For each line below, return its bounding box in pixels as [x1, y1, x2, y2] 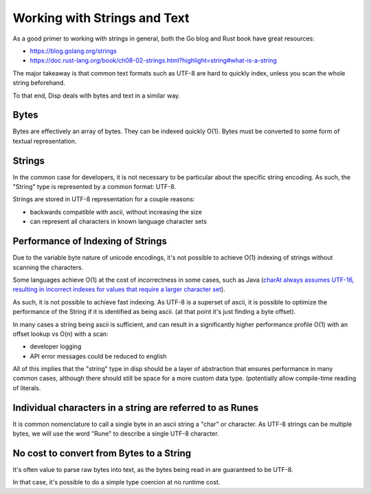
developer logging [30, 342, 82, 350]
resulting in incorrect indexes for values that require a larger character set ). [12, 285, 226, 293]
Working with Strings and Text [12, 10, 190, 25]
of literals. [12, 383, 41, 392]
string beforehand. [12, 79, 65, 87]
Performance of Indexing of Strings [12, 236, 168, 247]
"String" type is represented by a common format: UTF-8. [12, 183, 177, 191]
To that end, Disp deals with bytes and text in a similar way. [12, 91, 181, 100]
